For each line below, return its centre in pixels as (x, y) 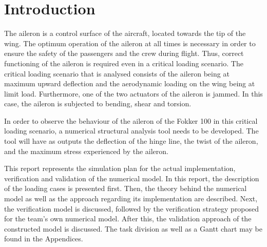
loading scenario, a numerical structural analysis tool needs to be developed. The (131, 131)
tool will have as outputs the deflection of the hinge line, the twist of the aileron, (131, 141)
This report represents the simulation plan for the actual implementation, (120, 168)
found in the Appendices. (44, 239)
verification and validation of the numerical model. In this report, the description (132, 178)
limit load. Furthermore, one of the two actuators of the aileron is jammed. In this (133, 93)
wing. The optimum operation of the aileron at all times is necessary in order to (130, 43)
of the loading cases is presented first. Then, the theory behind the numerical (126, 188)
